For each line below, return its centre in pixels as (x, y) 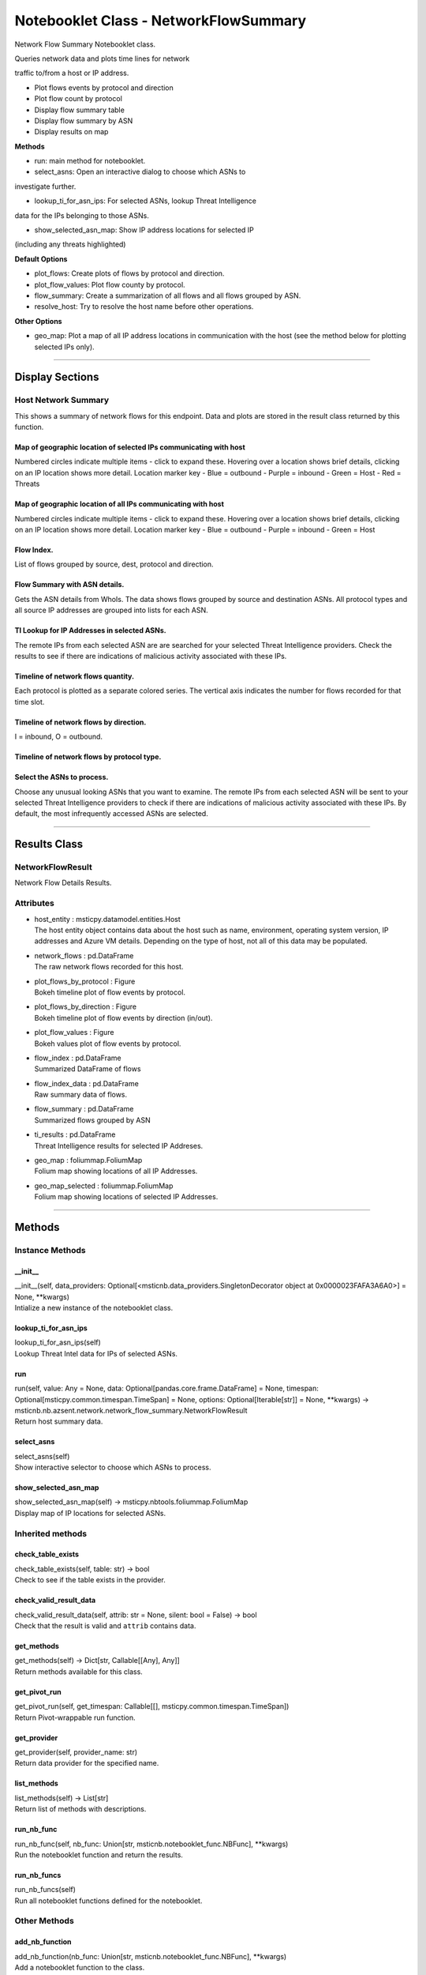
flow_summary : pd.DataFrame (84, 1109)
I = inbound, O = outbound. (58, 737)
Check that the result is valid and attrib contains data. (105, 1626)
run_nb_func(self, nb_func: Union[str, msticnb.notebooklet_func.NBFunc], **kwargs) (151, 1844)
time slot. (30, 702)
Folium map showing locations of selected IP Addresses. (126, 1197)
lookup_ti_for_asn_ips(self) (58, 1342)
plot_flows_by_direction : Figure (86, 1006)
